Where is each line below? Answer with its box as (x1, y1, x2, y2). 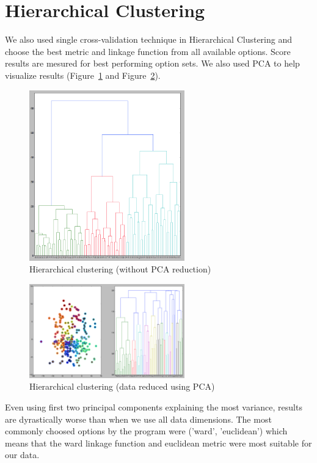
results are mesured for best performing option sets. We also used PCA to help (5, 57, 300, 70)
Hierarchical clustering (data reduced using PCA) (29, 380, 215, 393)
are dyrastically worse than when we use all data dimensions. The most (5, 412, 272, 425)
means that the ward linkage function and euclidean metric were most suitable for (5, 436, 312, 449)
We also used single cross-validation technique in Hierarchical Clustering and (5, 33, 293, 46)
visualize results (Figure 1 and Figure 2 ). (5, 68, 161, 81)
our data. (5, 448, 40, 461)
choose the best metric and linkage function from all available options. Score (5, 45, 291, 57)
